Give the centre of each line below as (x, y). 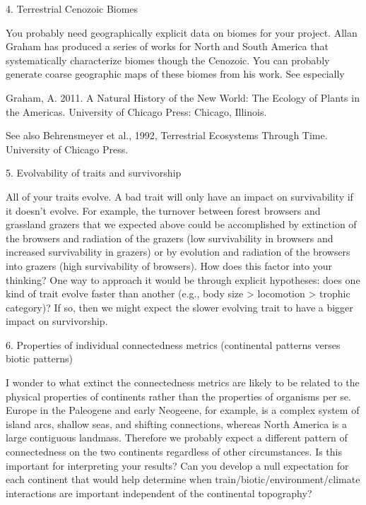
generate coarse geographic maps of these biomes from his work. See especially (175, 74)
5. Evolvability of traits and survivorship (94, 173)
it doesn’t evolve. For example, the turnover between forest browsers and (163, 210)
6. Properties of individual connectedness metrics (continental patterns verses (173, 344)
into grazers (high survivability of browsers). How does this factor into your (169, 265)
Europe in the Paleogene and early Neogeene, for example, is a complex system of (183, 410)
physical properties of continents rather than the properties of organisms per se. (178, 396)
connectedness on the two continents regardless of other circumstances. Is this (174, 452)
